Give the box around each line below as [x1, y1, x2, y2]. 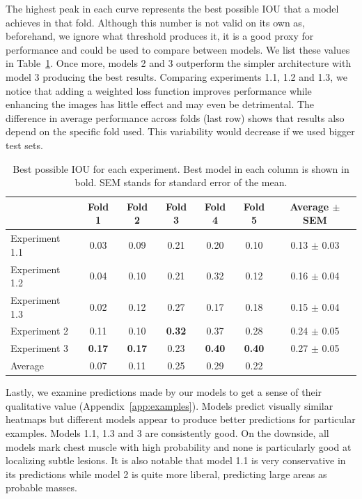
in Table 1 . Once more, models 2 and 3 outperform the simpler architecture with [6, 56, 352, 70]
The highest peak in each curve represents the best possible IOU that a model [6, 1, 339, 15]
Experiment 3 [10, 341, 69, 355]
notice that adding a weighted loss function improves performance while [6, 83, 312, 98]
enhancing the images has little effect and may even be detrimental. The [6, 97, 315, 112]
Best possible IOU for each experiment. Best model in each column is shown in [13, 161, 349, 176]
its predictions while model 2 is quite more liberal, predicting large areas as [6, 466, 327, 481]
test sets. [6, 137, 43, 152]
